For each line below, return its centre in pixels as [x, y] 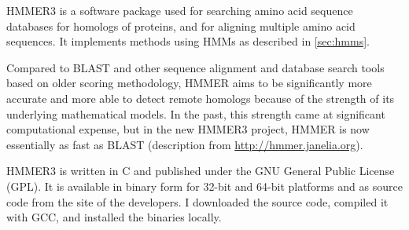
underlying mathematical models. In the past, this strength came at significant [196, 113]
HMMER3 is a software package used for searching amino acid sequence [180, 10]
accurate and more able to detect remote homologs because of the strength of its [201, 98]
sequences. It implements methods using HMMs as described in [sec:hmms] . [188, 41]
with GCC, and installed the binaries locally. [114, 217]
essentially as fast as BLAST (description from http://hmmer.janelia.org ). [185, 144]
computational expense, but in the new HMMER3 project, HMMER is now [188, 129]
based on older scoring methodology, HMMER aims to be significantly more [189, 83]
